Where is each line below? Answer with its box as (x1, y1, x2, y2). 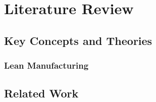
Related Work (4, 85, 79, 101)
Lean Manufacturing (4, 59, 89, 72)
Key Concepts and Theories (4, 32, 152, 48)
